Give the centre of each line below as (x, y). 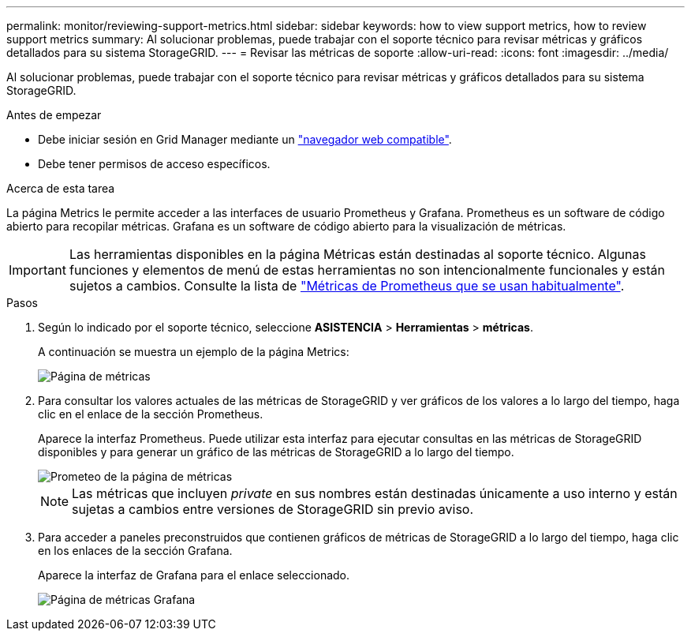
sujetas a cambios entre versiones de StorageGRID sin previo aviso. (273, 509)
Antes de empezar (54, 115)
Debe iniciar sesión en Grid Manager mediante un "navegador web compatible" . (245, 139)
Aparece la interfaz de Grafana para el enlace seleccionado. (194, 575)
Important (37, 270)
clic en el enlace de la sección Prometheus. (151, 414)
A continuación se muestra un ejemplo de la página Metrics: (194, 352)
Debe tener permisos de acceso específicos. (154, 164)
